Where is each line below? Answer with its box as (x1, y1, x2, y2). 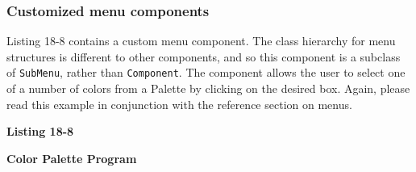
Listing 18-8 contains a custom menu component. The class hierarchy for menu (6, 32, 396, 49)
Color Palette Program (6, 149, 137, 166)
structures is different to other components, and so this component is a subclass (6, 48, 401, 65)
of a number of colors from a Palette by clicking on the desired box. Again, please (6, 80, 410, 97)
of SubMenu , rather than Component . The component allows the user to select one (6, 64, 406, 81)
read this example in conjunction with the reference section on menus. (6, 95, 352, 112)
